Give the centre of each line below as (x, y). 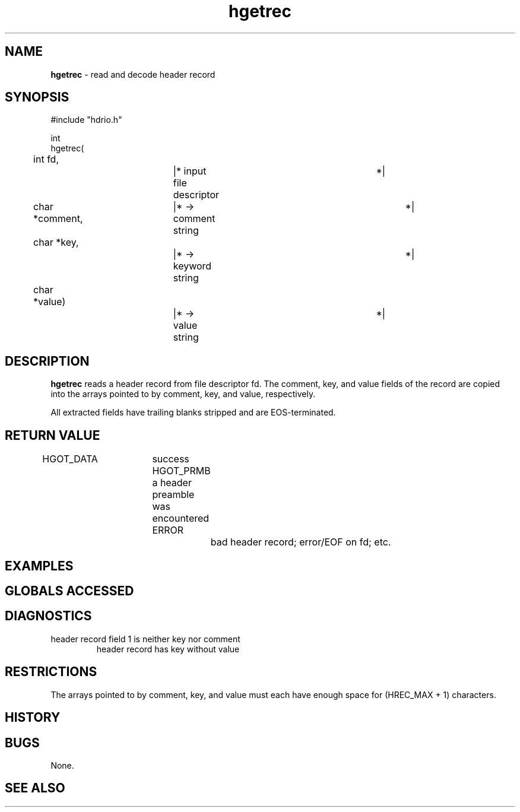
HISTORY (33, 718)
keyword (192, 266)
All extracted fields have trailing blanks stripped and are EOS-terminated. (193, 413)
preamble (173, 495)
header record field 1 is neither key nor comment (145, 639)
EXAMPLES (39, 566)
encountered (181, 518)
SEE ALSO (35, 788)
